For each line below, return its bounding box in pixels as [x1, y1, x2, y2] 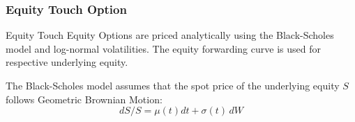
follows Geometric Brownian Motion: [6, 91, 163, 106]
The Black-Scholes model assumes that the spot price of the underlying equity [6, 78, 340, 92]
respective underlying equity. [6, 55, 128, 69]
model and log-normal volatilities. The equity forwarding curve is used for [6, 41, 321, 55]
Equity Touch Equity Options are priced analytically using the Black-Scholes [6, 28, 334, 42]
